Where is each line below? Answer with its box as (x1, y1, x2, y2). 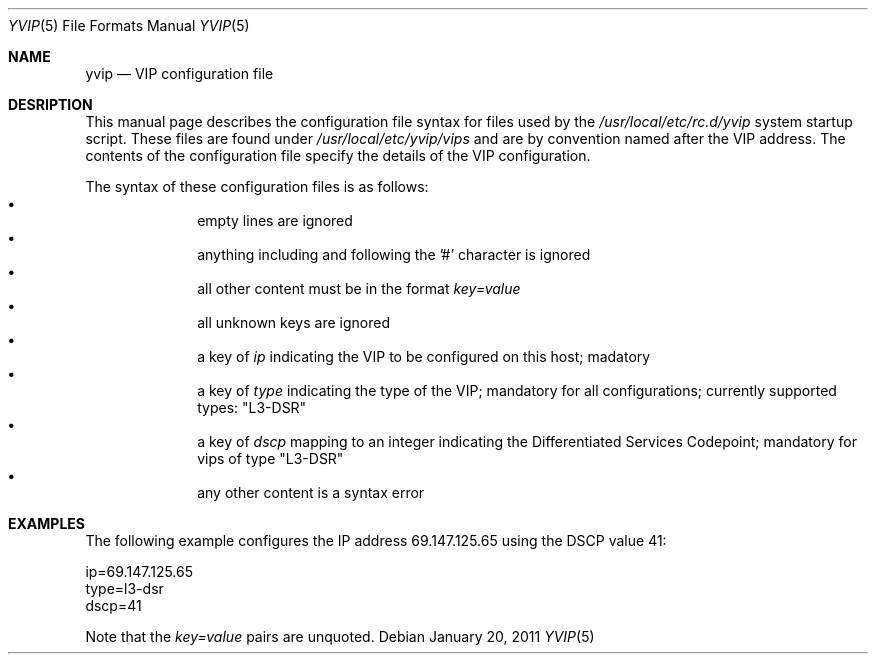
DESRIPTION (8, 96, 93, 113)
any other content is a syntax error (197, 484, 425, 501)
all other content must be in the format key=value (197, 280, 521, 297)
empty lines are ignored (197, 212, 353, 229)
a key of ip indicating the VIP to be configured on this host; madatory (197, 348, 651, 365)
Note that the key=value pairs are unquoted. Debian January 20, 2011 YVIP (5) (85, 628, 595, 645)
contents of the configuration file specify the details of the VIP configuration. (85, 147, 591, 164)
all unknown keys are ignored (197, 314, 390, 331)
